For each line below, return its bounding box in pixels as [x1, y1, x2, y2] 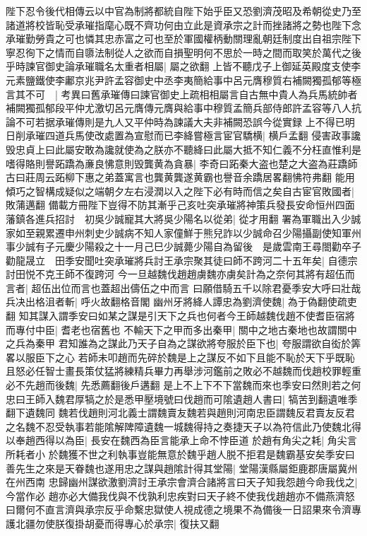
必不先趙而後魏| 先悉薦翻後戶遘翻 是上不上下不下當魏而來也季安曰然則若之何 [6, 378, 361, 392]
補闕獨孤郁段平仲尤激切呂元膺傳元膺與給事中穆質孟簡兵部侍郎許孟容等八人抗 [6, 100, 361, 115]
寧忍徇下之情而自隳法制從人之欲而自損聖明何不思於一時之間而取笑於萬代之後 [6, 45, 361, 59]
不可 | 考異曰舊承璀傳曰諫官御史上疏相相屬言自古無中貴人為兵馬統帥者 [25, 86, 358, 101]
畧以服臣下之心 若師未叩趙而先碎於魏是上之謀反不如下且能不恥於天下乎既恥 [6, 349, 355, 364]
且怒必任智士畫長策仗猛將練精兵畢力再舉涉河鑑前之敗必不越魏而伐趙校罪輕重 [6, 363, 361, 378]
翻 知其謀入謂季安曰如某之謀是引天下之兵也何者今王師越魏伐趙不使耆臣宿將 [6, 308, 355, 323]
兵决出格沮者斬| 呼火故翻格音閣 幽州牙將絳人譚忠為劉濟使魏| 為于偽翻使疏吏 [6, 294, 357, 309]
